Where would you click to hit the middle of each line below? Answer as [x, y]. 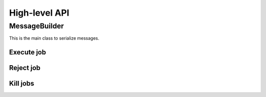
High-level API [39, 13]
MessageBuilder [36, 26]
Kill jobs [22, 84]
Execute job [28, 52]
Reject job [25, 68]
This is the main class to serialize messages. [54, 38]
